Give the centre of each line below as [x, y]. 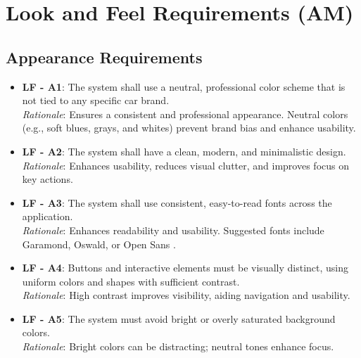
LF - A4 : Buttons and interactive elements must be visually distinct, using [185, 268]
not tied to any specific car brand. [96, 100]
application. [47, 216]
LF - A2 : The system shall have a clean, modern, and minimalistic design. [184, 151]
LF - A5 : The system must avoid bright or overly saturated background [179, 318]
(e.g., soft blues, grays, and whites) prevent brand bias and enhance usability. [189, 128]
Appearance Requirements [104, 57]
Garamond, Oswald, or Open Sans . [99, 244]
